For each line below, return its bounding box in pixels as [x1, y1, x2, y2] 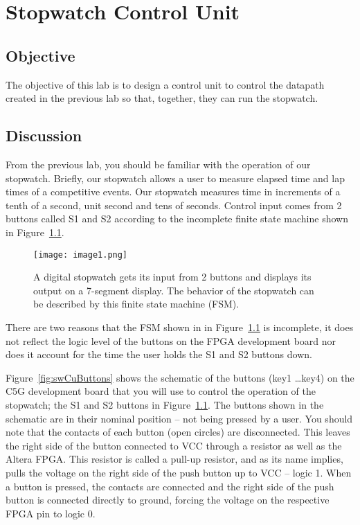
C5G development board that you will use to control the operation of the [6, 384, 316, 398]
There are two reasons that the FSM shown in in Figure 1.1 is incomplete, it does [6, 319, 354, 334]
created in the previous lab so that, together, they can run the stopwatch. [6, 91, 318, 105]
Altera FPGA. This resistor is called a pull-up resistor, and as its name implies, [6, 452, 343, 466]
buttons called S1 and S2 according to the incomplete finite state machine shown [6, 211, 348, 226]
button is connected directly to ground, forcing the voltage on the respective [6, 492, 330, 507]
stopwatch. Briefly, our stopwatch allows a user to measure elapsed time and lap [6, 170, 345, 185]
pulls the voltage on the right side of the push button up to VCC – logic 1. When [6, 465, 352, 479]
